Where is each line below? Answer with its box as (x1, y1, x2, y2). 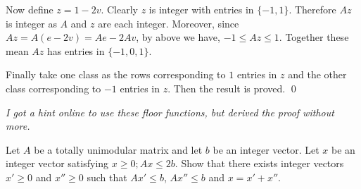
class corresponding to (6, 80, 101, 95)
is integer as (6, 16, 57, 30)
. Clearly (101, 2, 138, 16)
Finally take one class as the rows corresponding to (6, 67, 226, 82)
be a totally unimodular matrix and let (34, 142, 203, 157)
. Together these (279, 30, 349, 44)
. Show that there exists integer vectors (175, 156, 344, 171)
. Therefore (289, 2, 336, 16)
